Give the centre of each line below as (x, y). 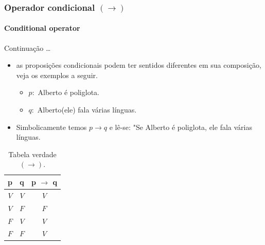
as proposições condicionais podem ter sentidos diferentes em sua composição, (139, 65)
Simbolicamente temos (51, 127)
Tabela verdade (32, 154)
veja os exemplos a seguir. (57, 75)
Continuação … (28, 48)
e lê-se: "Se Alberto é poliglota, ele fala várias (181, 127)
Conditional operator (42, 28)
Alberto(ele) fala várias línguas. (87, 110)
